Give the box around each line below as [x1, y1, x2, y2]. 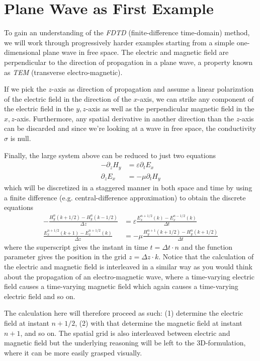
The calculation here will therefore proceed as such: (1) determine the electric [4, 308, 243, 318]
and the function [181, 241, 233, 252]
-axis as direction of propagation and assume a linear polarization [51, 84, 254, 94]
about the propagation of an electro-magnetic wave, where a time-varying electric [4, 271, 254, 281]
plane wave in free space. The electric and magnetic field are [43, 47, 229, 57]
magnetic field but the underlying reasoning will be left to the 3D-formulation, [4, 337, 246, 348]
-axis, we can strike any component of [137, 93, 254, 104]
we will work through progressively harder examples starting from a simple [4, 37, 235, 47]
